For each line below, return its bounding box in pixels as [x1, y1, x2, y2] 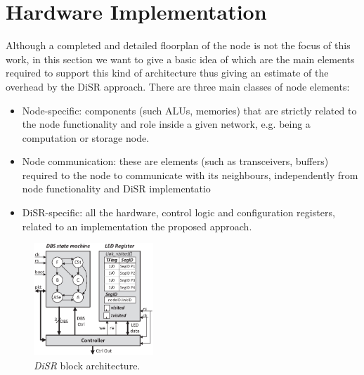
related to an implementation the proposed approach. [22, 218, 252, 233]
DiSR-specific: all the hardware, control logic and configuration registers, [22, 205, 335, 220]
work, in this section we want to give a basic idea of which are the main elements [6, 51, 355, 66]
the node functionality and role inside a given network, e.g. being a [22, 117, 311, 131]
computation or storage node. [22, 130, 150, 145]
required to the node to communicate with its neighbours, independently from [22, 167, 358, 182]
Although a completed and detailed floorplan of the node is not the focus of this [6, 38, 351, 53]
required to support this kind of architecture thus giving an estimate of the [6, 65, 329, 80]
